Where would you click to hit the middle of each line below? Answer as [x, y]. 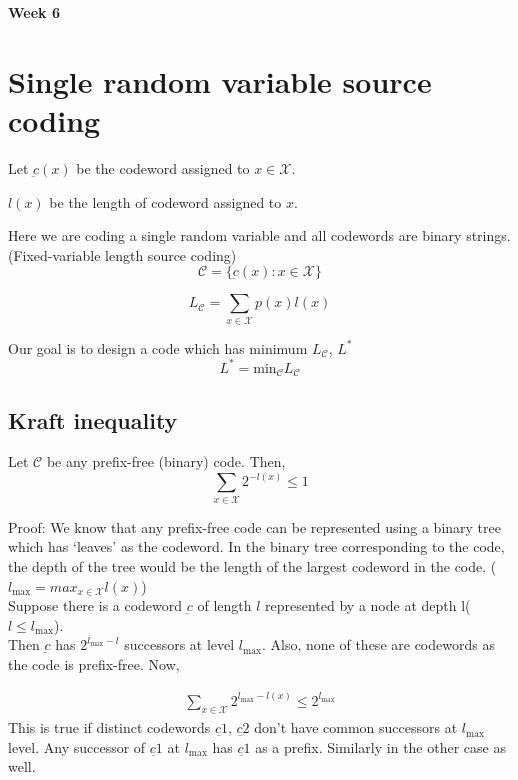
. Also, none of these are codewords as [378, 644]
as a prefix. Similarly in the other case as [380, 746]
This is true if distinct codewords [109, 727]
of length [224, 605]
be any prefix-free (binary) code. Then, [166, 461]
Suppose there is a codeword [95, 605]
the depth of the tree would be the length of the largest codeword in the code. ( [252, 565]
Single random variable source [220, 80]
